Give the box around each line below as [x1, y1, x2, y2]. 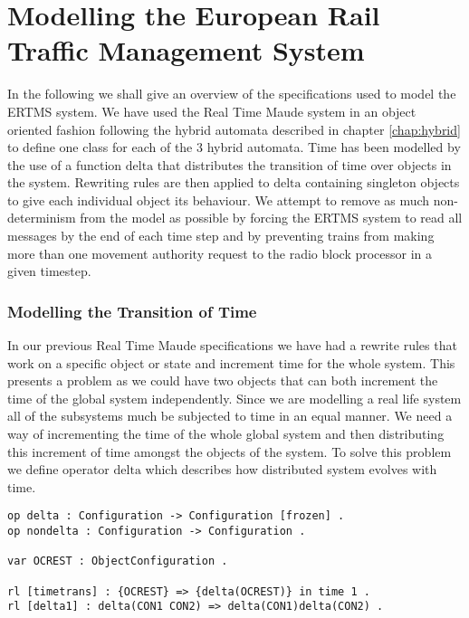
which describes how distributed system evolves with [145, 460, 437, 479]
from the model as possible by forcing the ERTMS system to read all [80, 208, 463, 227]
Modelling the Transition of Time [7, 299, 257, 322]
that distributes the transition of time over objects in [157, 155, 452, 174]
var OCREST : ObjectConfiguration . [7, 555, 228, 568]
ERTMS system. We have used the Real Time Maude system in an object [7, 101, 416, 120]
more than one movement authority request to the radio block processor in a [7, 243, 433, 262]
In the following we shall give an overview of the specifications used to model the [7, 84, 456, 103]
